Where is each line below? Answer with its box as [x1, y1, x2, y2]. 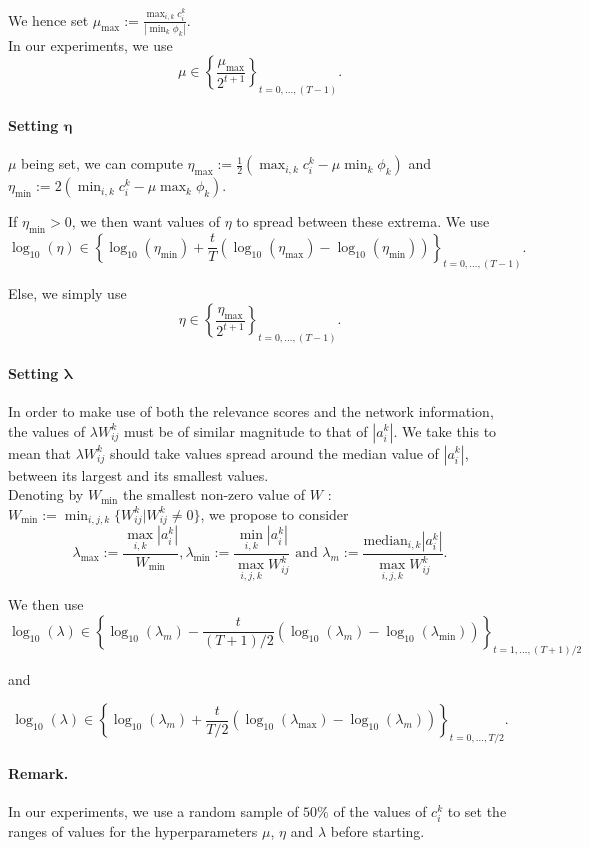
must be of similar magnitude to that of [124, 420, 368, 441]
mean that [8, 442, 71, 463]
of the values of [333, 800, 427, 821]
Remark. [8, 762, 69, 783]
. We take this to [393, 420, 497, 441]
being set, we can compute [21, 153, 183, 174]
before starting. [330, 821, 425, 842]
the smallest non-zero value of [122, 484, 306, 505]
